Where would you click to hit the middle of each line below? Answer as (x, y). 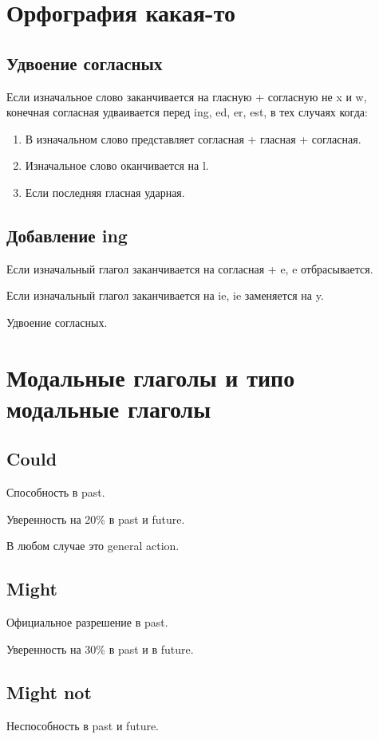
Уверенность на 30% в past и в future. (100, 649)
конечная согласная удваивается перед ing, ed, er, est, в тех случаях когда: (187, 112)
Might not (49, 692)
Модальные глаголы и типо (151, 377)
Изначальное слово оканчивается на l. (117, 165)
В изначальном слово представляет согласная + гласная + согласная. (193, 138)
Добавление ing (67, 235)
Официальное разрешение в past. (87, 622)
